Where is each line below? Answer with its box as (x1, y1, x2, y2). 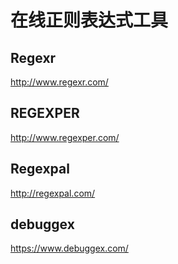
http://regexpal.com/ (10, 187, 96, 199)
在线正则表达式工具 (10, 9, 169, 32)
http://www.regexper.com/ (10, 131, 120, 143)
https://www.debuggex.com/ (10, 242, 129, 255)
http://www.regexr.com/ (10, 76, 109, 88)
